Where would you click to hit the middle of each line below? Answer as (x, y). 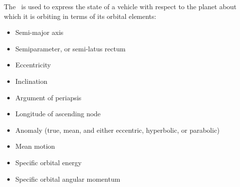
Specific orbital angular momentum (68, 179)
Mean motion (35, 146)
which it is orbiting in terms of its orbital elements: (80, 16)
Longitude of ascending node (58, 114)
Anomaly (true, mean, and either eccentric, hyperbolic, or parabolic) (118, 130)
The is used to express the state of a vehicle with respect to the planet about (120, 6)
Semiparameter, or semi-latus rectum (70, 48)
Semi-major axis (39, 32)
